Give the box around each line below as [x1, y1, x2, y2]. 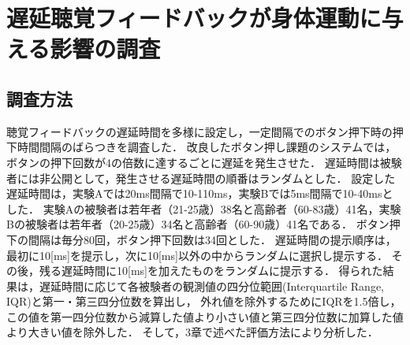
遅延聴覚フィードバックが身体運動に [6, 2, 382, 34]
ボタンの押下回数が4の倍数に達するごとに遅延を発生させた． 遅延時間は [6, 154, 380, 170]
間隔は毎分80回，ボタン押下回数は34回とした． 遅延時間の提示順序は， [28, 231, 397, 247]
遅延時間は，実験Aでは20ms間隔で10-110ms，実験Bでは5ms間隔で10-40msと [6, 185, 393, 202]
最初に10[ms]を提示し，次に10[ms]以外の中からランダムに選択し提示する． [6, 247, 388, 263]
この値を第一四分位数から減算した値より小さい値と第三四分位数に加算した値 [6, 308, 404, 325]
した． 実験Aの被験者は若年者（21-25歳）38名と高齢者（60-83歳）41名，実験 [6, 200, 401, 217]
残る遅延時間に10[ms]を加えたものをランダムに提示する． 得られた [39, 262, 383, 279]
